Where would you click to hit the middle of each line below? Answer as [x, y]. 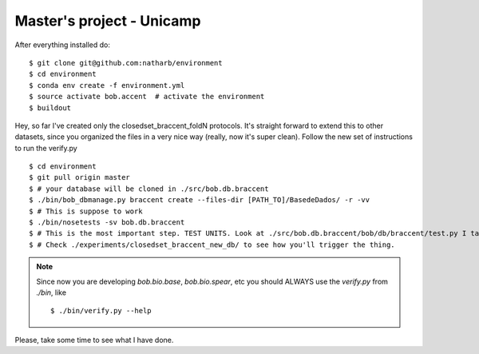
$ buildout [50, 107]
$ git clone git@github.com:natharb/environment [126, 63]
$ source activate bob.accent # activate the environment [147, 97]
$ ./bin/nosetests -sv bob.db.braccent [107, 223]
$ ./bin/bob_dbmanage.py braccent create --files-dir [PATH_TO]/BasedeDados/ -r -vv [200, 200]
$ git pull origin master [80, 177]
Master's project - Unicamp [108, 21]
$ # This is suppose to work [86, 211]
